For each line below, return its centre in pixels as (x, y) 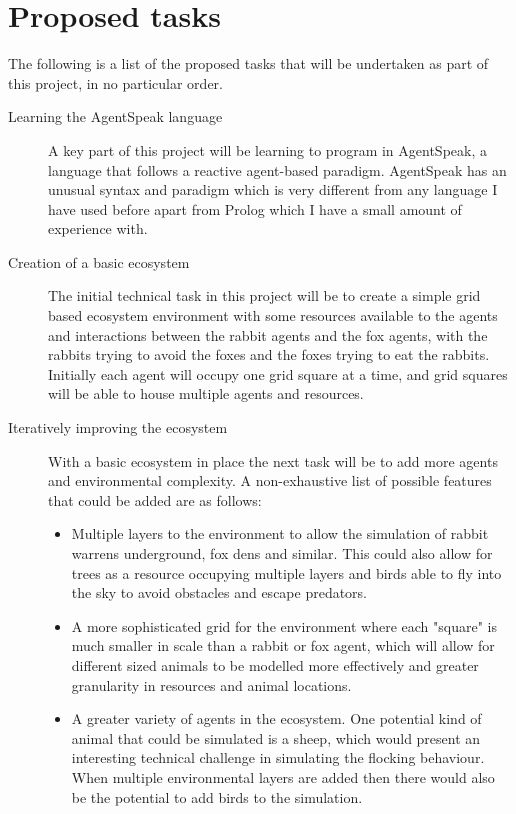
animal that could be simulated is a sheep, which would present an (276, 737)
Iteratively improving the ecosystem (118, 427)
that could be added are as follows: (155, 499)
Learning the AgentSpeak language (115, 116)
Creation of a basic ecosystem (99, 261)
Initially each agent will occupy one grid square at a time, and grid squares (278, 373)
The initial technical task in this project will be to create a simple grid (264, 295)
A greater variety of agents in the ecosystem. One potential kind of (276, 718)
